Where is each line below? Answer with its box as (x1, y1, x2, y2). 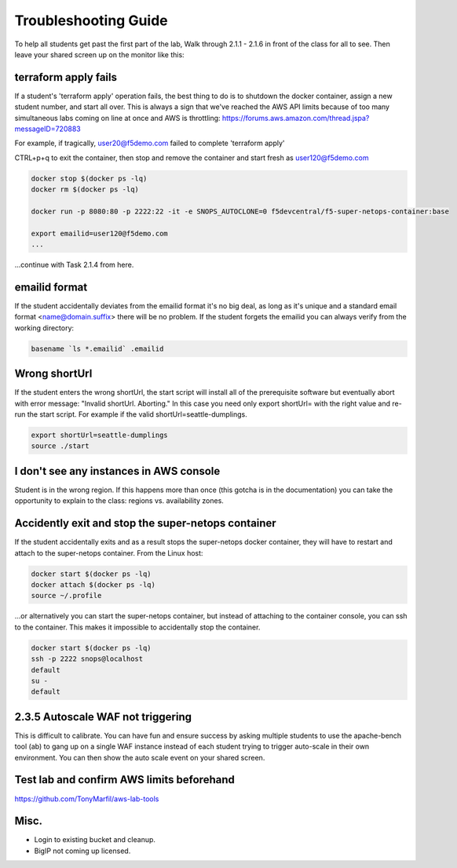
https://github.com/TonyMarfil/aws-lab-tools (14, 793, 159, 804)
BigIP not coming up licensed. (34, 846, 131, 855)
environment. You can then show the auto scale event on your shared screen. (14, 753, 265, 762)
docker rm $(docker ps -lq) (31, 185, 139, 194)
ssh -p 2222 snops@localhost (31, 655, 144, 663)
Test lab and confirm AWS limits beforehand (14, 773, 235, 786)
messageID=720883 (14, 124, 82, 133)
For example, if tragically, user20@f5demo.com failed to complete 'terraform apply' (14, 138, 285, 148)
